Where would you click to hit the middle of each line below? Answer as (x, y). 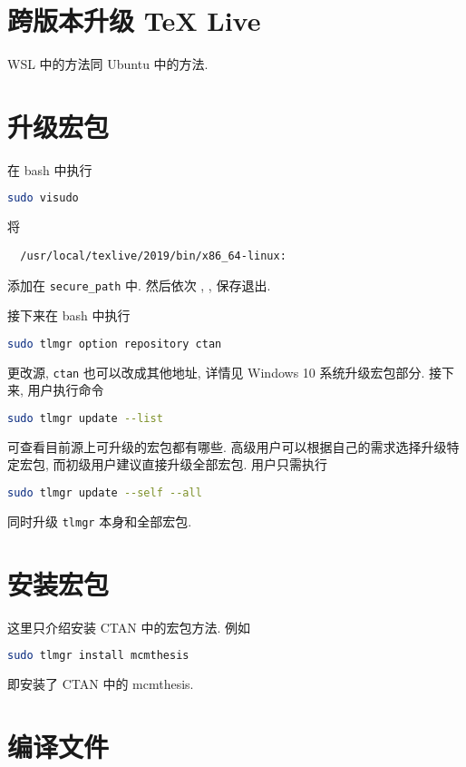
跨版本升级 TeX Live (134, 20)
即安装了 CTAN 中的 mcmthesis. (101, 684)
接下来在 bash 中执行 (69, 315)
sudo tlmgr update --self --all (105, 493)
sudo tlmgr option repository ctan (115, 344)
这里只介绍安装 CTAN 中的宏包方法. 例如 (129, 627)
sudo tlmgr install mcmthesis (98, 656)
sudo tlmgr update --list (85, 418)
